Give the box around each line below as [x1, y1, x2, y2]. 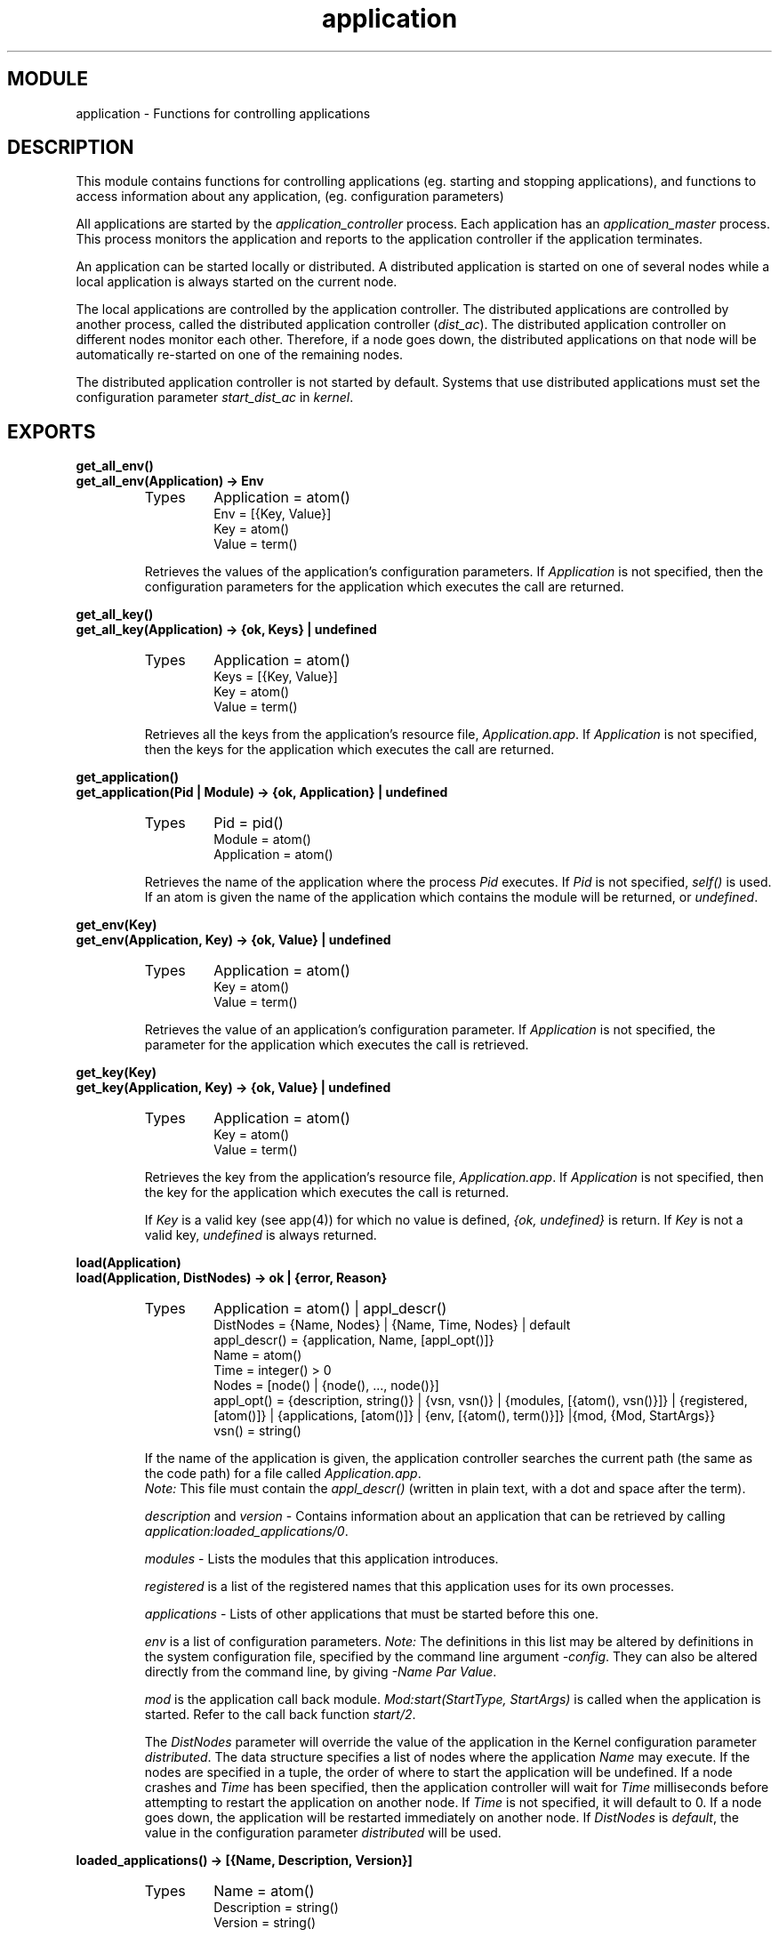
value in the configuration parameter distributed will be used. [144, 1825, 502, 1841]
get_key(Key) [76, 1065, 157, 1081]
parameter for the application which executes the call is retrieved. [144, 1037, 529, 1053]
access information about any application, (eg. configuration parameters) [76, 189, 504, 205]
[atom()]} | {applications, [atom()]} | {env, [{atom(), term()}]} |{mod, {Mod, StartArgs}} [213, 1408, 716, 1424]
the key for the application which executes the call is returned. [144, 1185, 510, 1201]
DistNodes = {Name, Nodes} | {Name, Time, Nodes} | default [213, 1317, 571, 1333]
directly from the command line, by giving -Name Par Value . [144, 1664, 497, 1680]
